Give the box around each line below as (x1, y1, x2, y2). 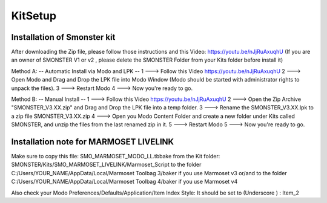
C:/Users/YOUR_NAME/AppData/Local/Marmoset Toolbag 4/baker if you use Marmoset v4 (11, 178, 238, 185)
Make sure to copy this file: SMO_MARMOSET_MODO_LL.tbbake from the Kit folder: (11, 153, 220, 160)
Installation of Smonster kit (11, 32, 116, 42)
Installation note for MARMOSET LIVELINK (11, 137, 174, 147)
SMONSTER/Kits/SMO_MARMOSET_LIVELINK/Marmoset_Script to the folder (11, 161, 202, 169)
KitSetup (11, 9, 57, 22)
